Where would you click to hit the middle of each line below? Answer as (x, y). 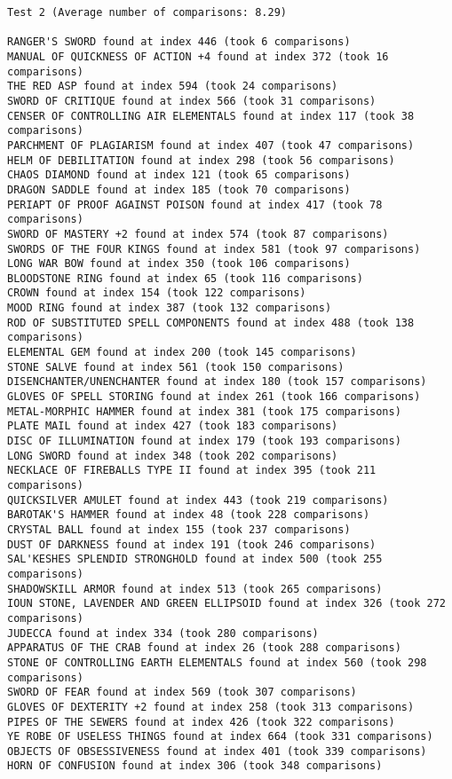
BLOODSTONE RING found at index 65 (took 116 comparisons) (185, 278)
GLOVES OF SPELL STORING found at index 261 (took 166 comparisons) (214, 397)
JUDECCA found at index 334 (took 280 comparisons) (163, 633)
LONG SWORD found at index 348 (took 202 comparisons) (173, 456)
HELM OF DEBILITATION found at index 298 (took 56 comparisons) (201, 160)
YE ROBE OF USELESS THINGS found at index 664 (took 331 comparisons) (220, 737)
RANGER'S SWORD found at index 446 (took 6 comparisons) (179, 42)
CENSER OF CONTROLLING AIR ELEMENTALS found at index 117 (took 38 (211, 116)
